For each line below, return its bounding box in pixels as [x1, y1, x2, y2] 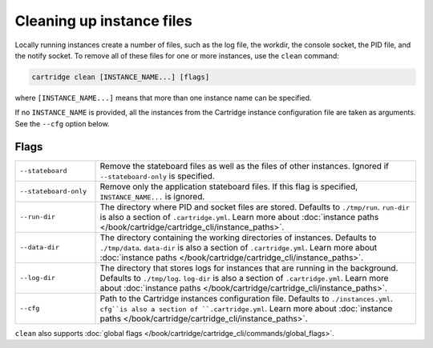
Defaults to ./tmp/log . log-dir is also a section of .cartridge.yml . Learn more [99, 272, 389, 283]
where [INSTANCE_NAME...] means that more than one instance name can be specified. [14, 93, 312, 102]
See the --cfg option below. [14, 118, 110, 128]
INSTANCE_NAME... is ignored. [99, 190, 205, 202]
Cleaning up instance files [14, 12, 192, 30]
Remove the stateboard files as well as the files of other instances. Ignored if [99, 160, 389, 171]
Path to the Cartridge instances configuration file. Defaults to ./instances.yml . [99, 293, 393, 304]
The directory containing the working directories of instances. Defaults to [99, 232, 377, 243]
